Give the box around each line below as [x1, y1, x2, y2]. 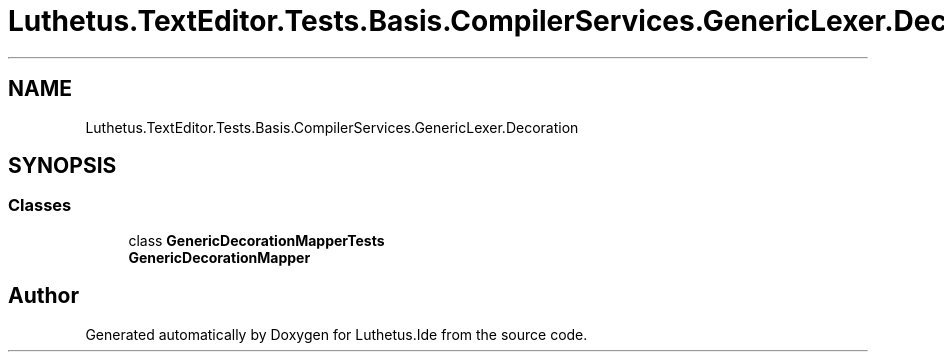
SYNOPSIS [8, 153, 117, 179]
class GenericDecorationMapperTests [128, 231, 385, 249]
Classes [8, 195, 72, 216]
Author [8, 283, 79, 309]
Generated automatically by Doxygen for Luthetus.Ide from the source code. [85, 325, 588, 343]
